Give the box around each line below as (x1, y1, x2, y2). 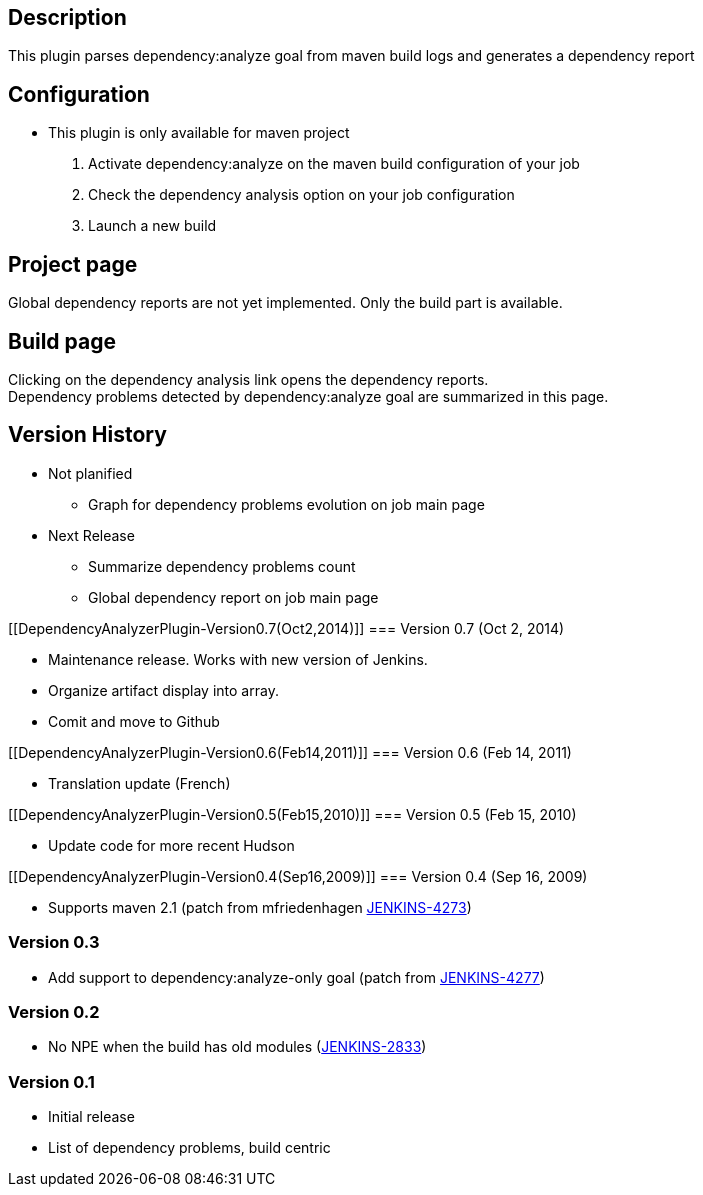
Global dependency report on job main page (88, 588, 379, 606)
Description (8, 5, 127, 30)
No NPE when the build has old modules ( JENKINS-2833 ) (48, 1038, 427, 1056)
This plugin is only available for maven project (48, 124, 350, 142)
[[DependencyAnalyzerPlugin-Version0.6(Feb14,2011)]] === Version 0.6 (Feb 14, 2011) (8, 743, 572, 761)
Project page (8, 251, 138, 277)
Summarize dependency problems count (88, 557, 356, 575)
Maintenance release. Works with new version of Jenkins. (48, 650, 428, 668)
